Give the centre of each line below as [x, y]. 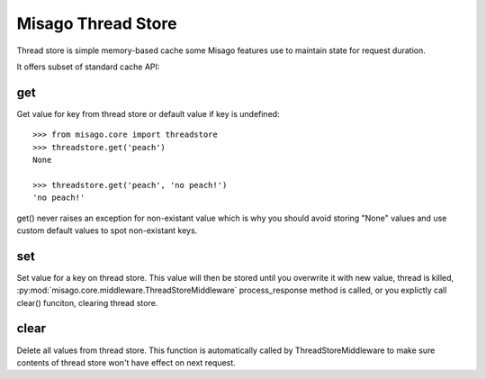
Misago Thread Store [97, 23]
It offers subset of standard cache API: [88, 67]
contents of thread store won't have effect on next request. [126, 362]
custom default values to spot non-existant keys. [107, 230]
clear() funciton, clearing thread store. [87, 302]
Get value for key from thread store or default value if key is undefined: [148, 113]
